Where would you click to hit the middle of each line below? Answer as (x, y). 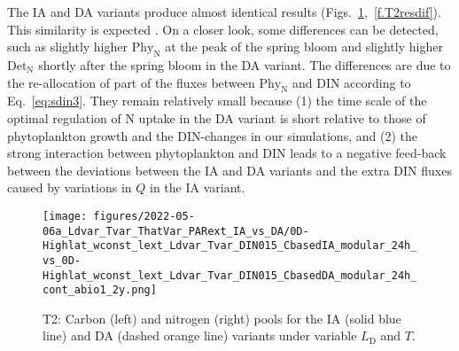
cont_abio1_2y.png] (100, 290)
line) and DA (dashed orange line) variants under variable (200, 335)
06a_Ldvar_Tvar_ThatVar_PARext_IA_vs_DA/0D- (176, 231)
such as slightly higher (67, 47)
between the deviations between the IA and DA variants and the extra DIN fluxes (229, 170)
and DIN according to (351, 82)
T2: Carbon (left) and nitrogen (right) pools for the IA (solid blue (222, 318)
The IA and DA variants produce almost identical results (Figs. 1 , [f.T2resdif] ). (224, 12)
